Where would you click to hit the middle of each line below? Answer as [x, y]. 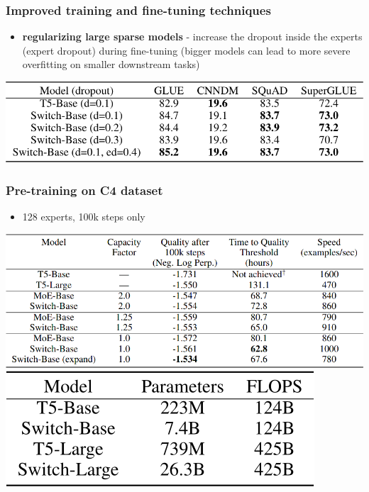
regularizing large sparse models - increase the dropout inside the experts [192, 37]
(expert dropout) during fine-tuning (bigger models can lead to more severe [186, 50]
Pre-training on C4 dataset [84, 190]
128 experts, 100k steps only [84, 217]
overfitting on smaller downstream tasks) [111, 64]
